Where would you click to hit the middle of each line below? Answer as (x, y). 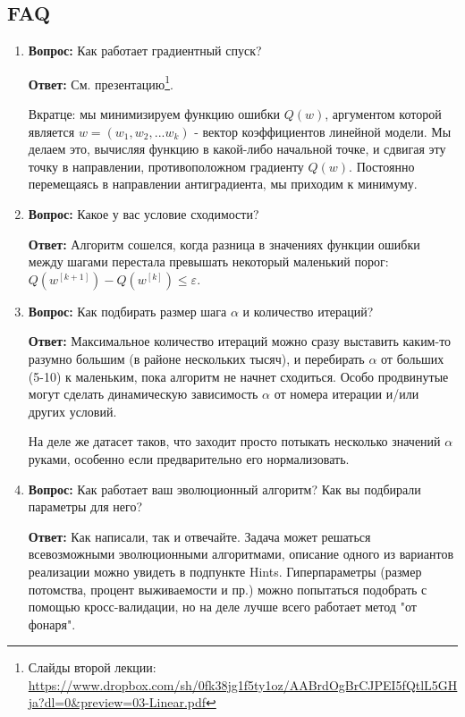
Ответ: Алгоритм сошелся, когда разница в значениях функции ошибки (224, 244)
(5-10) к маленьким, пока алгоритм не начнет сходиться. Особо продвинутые (238, 376)
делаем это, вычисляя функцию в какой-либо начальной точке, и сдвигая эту (237, 149)
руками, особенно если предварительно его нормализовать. (189, 458)
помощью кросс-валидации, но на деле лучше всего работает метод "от (222, 607)
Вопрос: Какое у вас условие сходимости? (144, 214)
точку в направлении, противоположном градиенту (166, 166)
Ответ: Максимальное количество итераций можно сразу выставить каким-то (240, 341)
